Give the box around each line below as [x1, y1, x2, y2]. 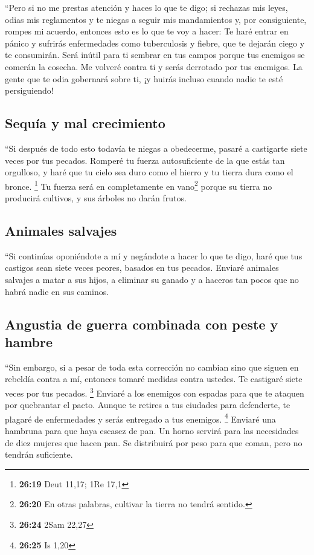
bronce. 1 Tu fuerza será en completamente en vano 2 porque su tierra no [5, 178, 272, 192]
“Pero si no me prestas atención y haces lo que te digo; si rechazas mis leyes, [5, 1, 288, 13]
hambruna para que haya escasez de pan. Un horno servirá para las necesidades [5, 424, 299, 437]
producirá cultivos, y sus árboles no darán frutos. [5, 191, 187, 204]
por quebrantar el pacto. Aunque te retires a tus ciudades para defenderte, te [5, 398, 290, 411]
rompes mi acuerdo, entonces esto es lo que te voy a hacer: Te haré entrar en [5, 25, 289, 37]
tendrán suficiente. [5, 448, 73, 461]
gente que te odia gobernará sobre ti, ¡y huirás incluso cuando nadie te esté [5, 72, 283, 85]
